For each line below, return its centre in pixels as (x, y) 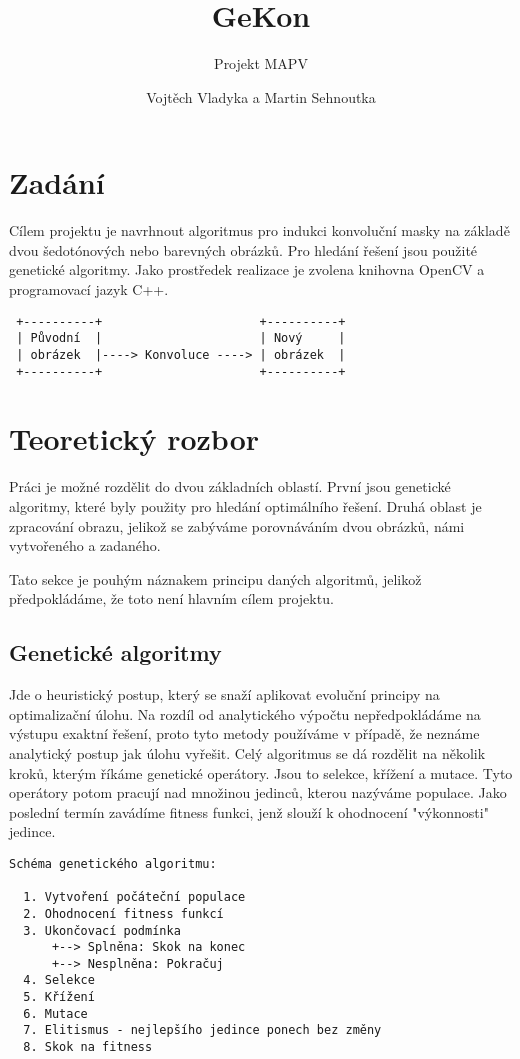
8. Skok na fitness (88, 1047)
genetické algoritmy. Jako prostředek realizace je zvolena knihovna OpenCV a (247, 269)
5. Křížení (59, 997)
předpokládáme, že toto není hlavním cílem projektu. (171, 598)
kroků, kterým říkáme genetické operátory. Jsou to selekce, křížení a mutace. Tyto (261, 772)
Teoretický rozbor (134, 438)
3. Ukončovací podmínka (102, 930)
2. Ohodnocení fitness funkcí (123, 913)
